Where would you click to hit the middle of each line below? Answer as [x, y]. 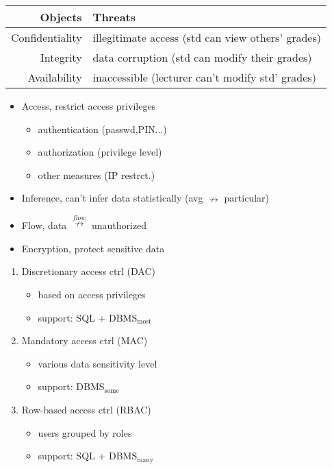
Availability [55, 77]
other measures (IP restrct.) [97, 175]
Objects [61, 17]
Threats [114, 17]
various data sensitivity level [98, 363]
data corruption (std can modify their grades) [202, 57]
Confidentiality [47, 37]
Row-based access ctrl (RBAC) [86, 410]
